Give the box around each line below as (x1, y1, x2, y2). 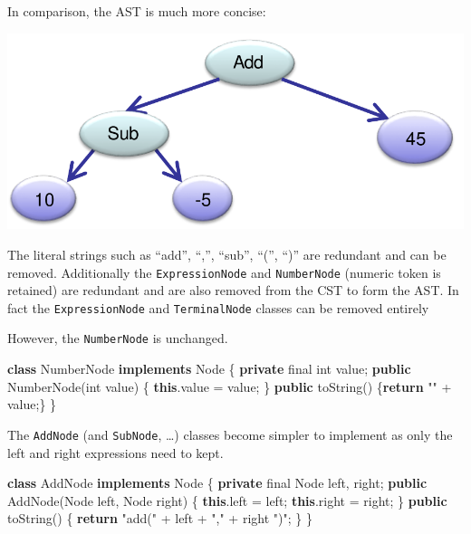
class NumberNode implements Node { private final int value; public (7, 359, 411, 378)
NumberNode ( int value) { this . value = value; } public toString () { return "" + (7, 377, 452, 396)
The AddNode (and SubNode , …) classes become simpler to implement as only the (7, 424, 453, 443)
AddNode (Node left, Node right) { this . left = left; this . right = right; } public (7, 491, 447, 510)
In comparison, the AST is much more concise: (7, 2, 266, 20)
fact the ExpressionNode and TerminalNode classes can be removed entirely (7, 298, 429, 317)
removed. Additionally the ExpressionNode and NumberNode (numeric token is (7, 262, 441, 281)
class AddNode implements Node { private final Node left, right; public (7, 473, 428, 492)
